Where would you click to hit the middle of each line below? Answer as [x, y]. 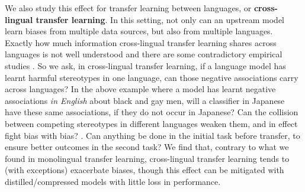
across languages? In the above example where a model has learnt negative [140, 89]
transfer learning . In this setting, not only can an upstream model [160, 19]
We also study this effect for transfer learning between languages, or [128, 8]
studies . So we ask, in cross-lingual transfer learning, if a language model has [145, 65]
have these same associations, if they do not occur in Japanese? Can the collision [152, 112]
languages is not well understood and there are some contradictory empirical [144, 54]
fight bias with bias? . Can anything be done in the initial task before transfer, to [152, 135]
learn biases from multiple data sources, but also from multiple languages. [139, 31]
